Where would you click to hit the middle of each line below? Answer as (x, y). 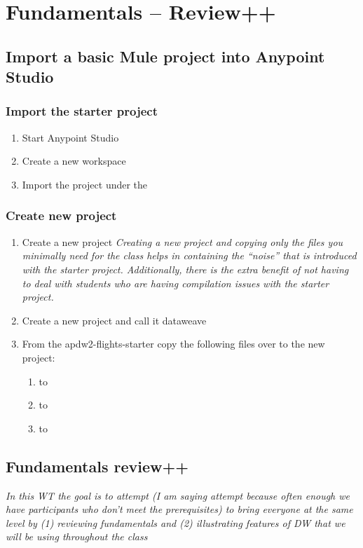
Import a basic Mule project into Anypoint (165, 56)
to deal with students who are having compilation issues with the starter (176, 283)
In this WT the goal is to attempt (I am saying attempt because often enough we (178, 495)
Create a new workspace (74, 161)
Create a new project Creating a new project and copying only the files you (183, 241)
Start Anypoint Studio (70, 137)
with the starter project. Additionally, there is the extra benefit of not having (185, 269)
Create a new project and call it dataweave (114, 320)
